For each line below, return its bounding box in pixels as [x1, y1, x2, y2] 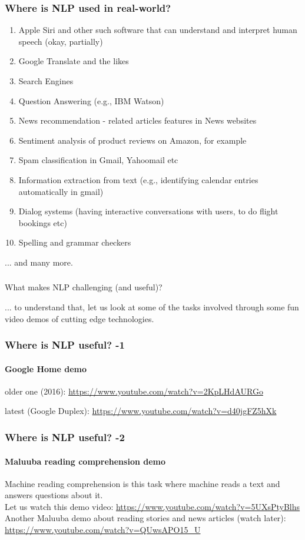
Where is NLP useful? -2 [5, 429, 125, 444]
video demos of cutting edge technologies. [5, 312, 154, 324]
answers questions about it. [5, 489, 103, 501]
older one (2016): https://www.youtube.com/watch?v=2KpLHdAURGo [5, 385, 263, 397]
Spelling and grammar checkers [18, 236, 131, 249]
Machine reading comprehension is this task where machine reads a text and [5, 477, 280, 489]
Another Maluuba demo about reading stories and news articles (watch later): [5, 512, 286, 524]
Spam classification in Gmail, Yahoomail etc [18, 154, 178, 166]
